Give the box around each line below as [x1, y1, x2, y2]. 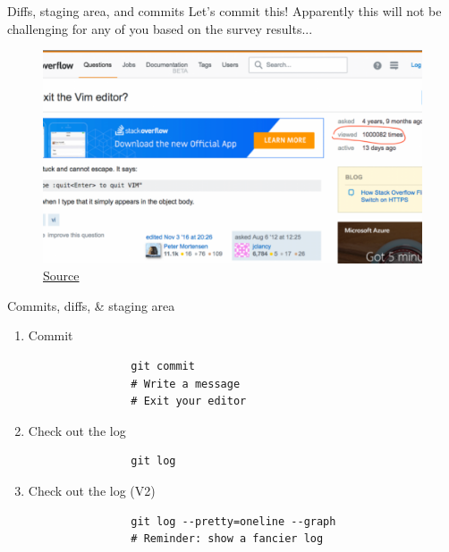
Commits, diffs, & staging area [7, 296, 175, 314]
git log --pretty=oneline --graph [131, 514, 336, 528]
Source [43, 266, 80, 285]
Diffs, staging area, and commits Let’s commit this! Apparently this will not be [7, 2, 442, 20]
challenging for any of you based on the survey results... [7, 19, 313, 38]
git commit [131, 360, 195, 373]
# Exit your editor [131, 395, 247, 408]
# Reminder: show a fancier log [131, 532, 324, 546]
